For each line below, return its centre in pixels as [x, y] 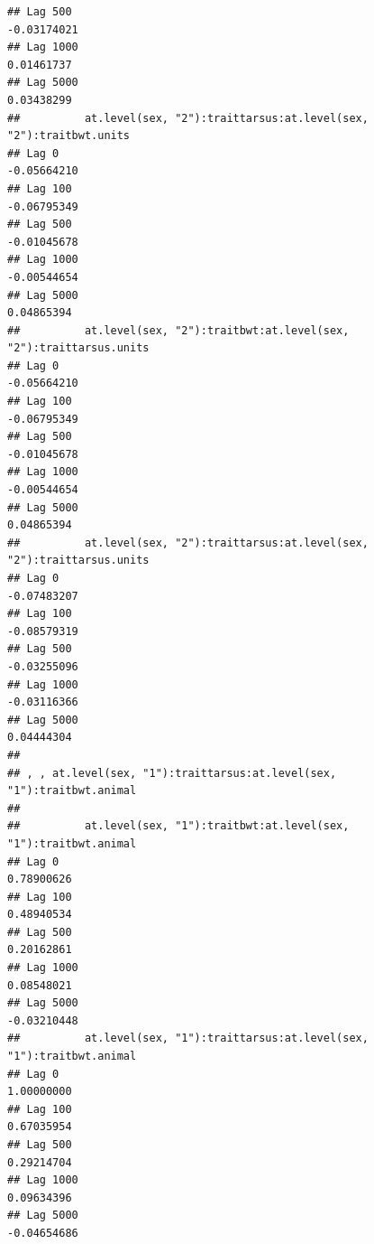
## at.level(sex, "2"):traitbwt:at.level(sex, [178, 330]
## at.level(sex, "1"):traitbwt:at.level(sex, [178, 826]
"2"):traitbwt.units [69, 136]
